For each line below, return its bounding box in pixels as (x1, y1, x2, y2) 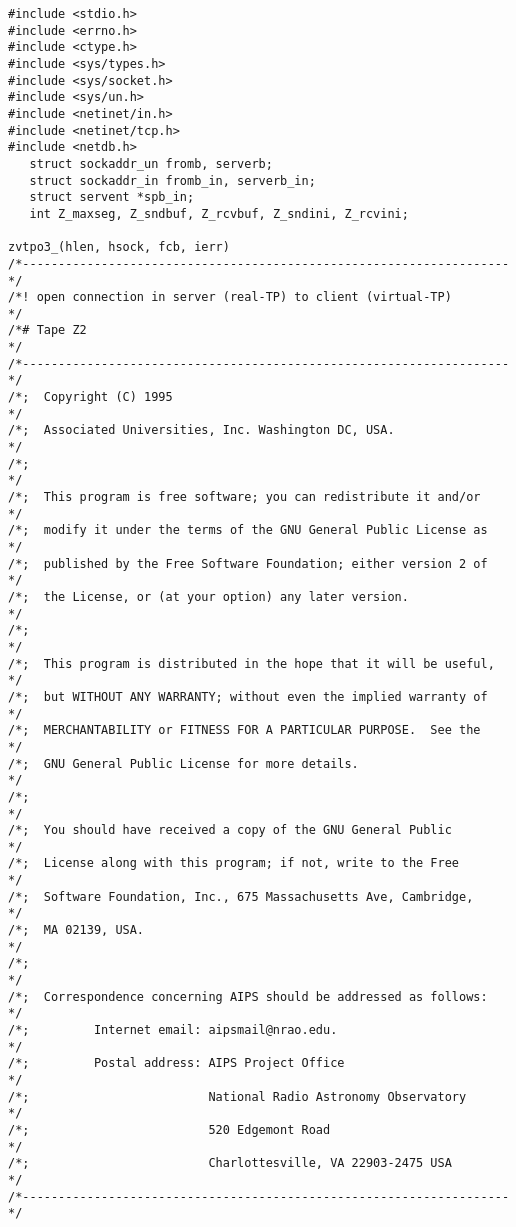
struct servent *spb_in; (29, 190, 195, 205)
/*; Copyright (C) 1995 (8, 390, 173, 405)
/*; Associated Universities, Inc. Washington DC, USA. (8, 423, 395, 438)
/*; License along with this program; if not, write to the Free (8, 856, 460, 871)
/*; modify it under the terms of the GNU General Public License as (8, 523, 488, 538)
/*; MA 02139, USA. (8, 923, 145, 938)
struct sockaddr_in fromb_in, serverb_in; (29, 173, 316, 188)
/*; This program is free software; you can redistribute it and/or (8, 490, 481, 505)
